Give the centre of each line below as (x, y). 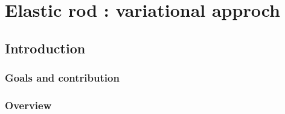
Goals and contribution (62, 78)
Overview (28, 105)
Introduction (45, 48)
